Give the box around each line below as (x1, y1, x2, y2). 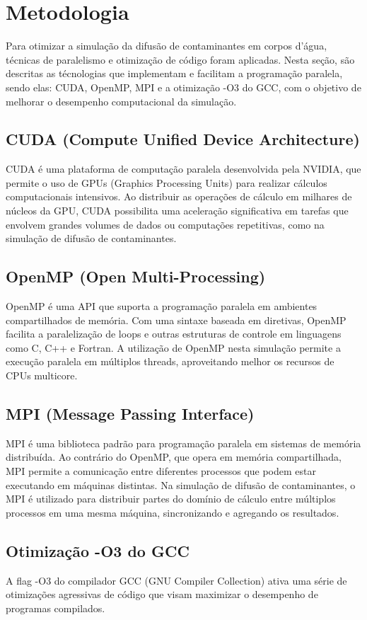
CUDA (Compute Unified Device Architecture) (6, 128, 360, 150)
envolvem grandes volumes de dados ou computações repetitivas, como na (6, 217, 325, 231)
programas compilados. (6, 600, 105, 615)
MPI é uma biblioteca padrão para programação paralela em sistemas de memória (6, 435, 361, 450)
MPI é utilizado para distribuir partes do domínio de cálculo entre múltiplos (6, 491, 336, 506)
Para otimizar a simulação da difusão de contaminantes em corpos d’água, (6, 38, 327, 53)
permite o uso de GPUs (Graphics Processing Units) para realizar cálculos (6, 175, 327, 190)
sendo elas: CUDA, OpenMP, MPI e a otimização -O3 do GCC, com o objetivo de (6, 79, 361, 94)
